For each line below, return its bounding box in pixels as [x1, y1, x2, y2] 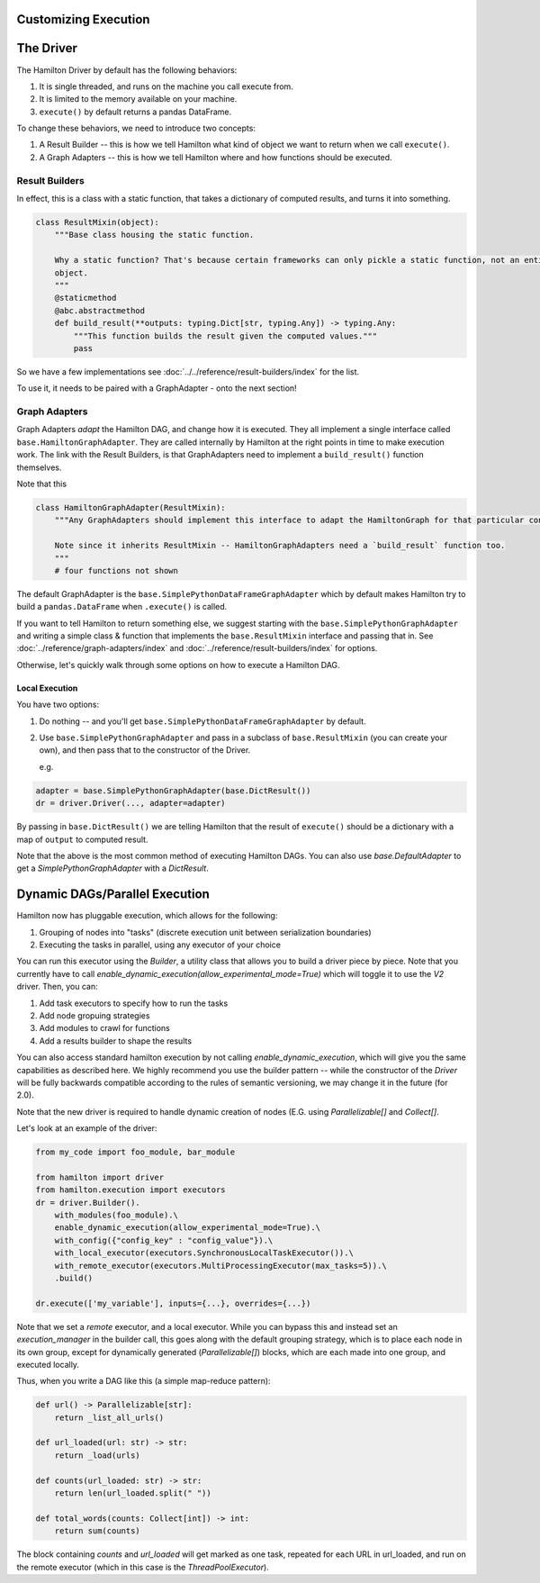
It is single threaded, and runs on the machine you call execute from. [39, 81, 294, 92]
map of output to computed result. [16, 834, 148, 845]
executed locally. [16, 1359, 80, 1370]
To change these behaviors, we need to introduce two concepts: [16, 122, 256, 134]
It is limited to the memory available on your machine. [39, 94, 238, 104]
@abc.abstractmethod [54, 305, 146, 315]
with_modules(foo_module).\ [54, 1210, 179, 1220]
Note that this [16, 478, 67, 489]
